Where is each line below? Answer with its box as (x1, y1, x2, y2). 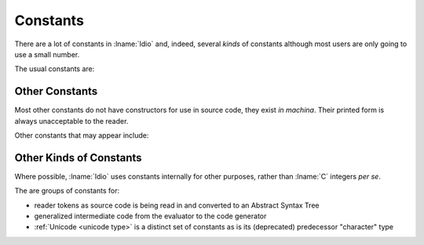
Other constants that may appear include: (14, 131, 149, 140)
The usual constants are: (14, 64, 95, 74)
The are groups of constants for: (14, 186, 120, 196)
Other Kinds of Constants (14, 151, 142, 164)
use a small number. (14, 49, 80, 59)
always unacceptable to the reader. (14, 116, 129, 125)
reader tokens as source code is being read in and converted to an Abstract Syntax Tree (34, 200, 320, 210)
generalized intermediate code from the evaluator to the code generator (34, 211, 267, 221)
